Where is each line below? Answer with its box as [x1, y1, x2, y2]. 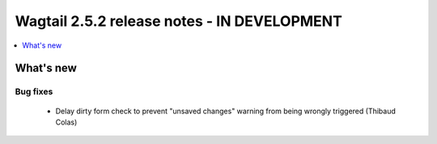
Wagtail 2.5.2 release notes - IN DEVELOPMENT [15, 12, 343, 30]
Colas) [55, 117, 78, 127]
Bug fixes [15, 86, 53, 97]
